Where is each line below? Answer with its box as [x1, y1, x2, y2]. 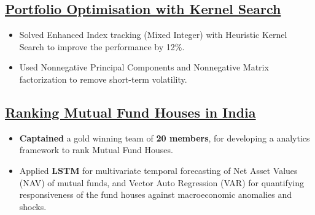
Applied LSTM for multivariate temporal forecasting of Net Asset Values [19, 164, 298, 176]
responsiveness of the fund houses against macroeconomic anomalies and [19, 188, 292, 201]
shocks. [19, 200, 47, 213]
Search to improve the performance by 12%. [19, 40, 185, 53]
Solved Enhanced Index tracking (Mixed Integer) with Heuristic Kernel [19, 28, 287, 41]
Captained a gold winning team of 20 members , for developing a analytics [19, 131, 310, 144]
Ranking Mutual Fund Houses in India [5, 102, 256, 121]
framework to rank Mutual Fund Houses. [19, 143, 173, 156]
